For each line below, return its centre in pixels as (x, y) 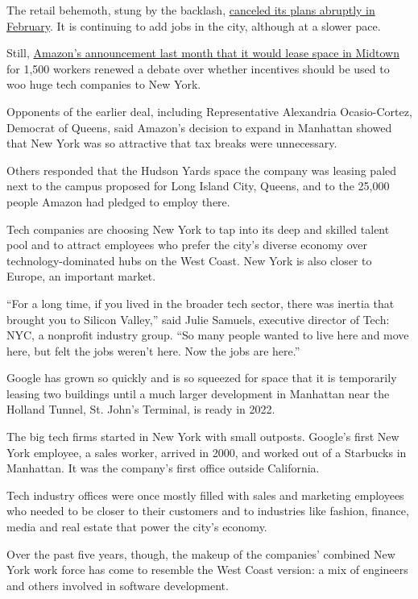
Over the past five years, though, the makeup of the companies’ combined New (201, 553)
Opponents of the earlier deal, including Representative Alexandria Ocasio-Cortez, (209, 111)
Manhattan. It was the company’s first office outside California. (163, 468)
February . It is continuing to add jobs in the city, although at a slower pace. (194, 25)
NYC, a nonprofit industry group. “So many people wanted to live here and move (208, 335)
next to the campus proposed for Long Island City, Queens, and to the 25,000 (198, 186)
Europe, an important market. (81, 276)
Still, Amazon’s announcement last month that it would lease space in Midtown (203, 53)
